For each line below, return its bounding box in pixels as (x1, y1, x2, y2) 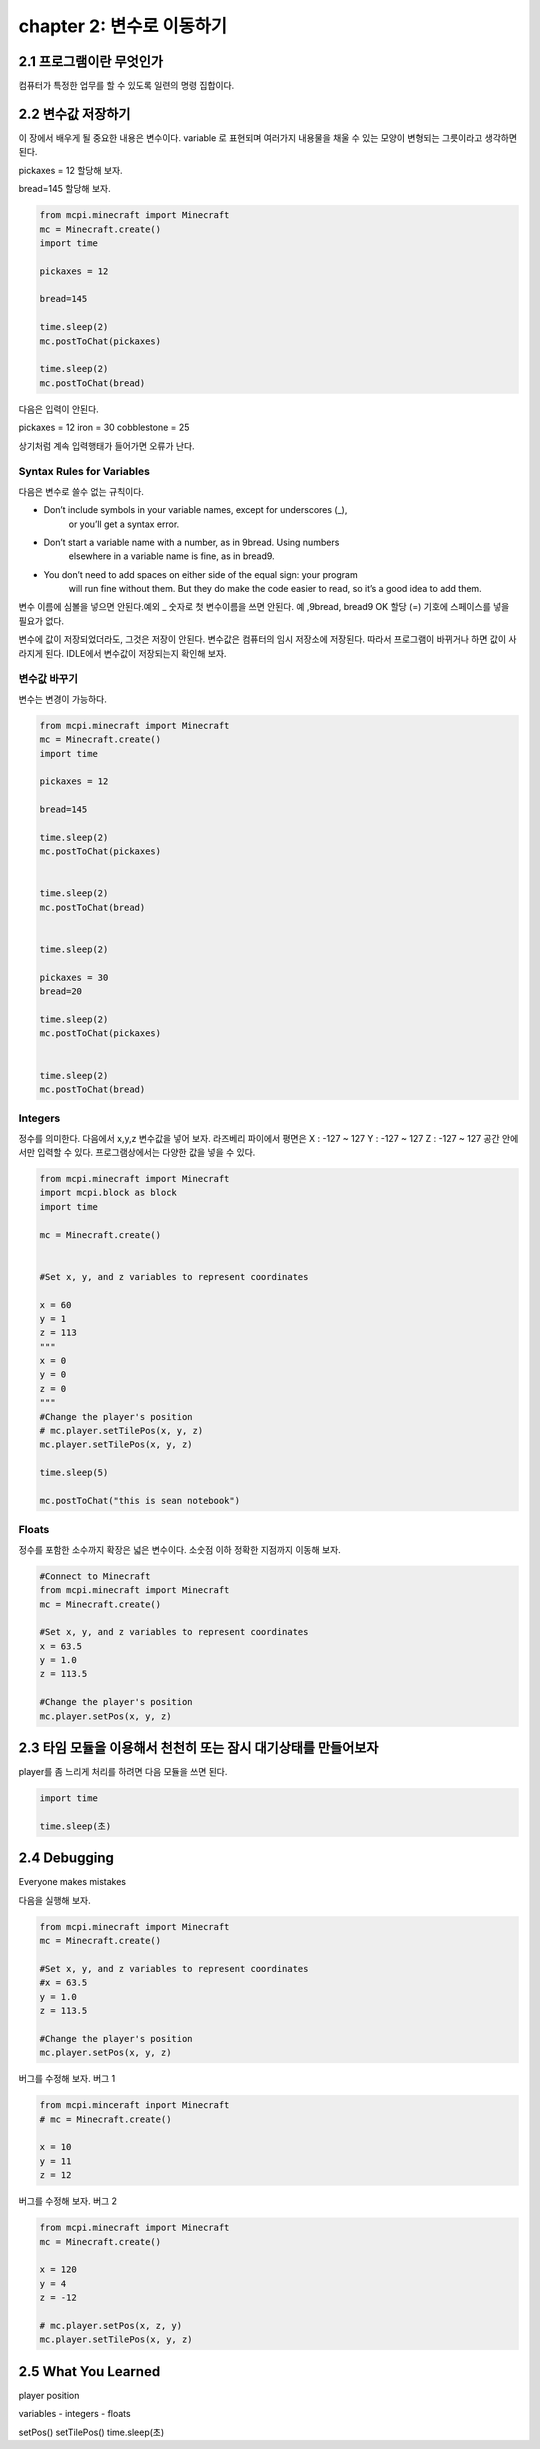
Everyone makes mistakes (18, 1876, 127, 1888)
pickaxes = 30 (39, 971, 109, 983)
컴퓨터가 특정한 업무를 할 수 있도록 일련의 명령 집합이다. (18, 80, 235, 92)
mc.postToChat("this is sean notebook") (39, 1495, 240, 1506)
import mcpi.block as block (39, 1187, 177, 1199)
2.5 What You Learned (18, 2363, 161, 2380)
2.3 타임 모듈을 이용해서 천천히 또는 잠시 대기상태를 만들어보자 (18, 1740, 379, 1757)
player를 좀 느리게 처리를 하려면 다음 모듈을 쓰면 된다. (18, 1766, 228, 1778)
